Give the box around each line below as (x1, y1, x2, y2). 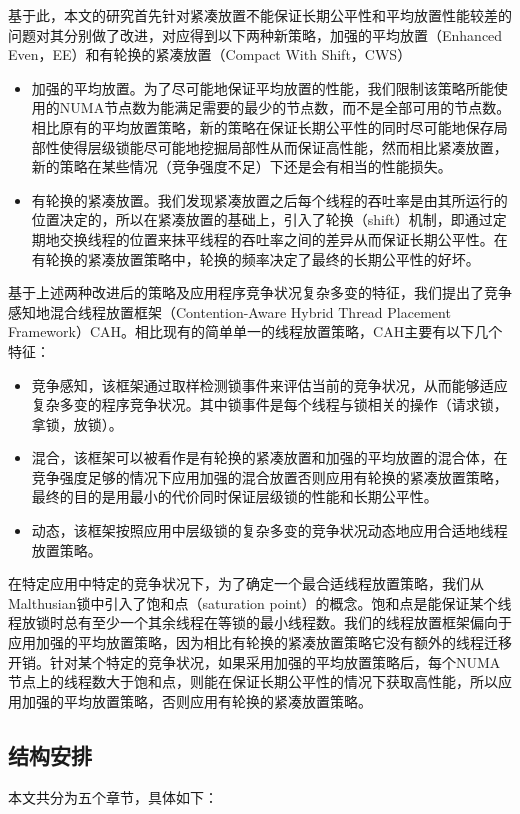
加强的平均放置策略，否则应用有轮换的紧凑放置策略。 (21, 690, 372, 711)
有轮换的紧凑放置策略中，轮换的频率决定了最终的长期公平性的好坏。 (31, 248, 480, 269)
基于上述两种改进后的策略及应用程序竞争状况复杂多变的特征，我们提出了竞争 (8, 282, 512, 303)
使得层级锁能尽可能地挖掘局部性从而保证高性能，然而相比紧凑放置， (59, 136, 508, 157)
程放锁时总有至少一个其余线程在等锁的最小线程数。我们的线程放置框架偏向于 (8, 612, 512, 633)
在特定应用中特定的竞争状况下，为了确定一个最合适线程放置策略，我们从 (8, 573, 484, 594)
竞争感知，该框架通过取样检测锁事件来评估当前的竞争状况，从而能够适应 (31, 374, 508, 395)
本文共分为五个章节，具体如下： (8, 786, 218, 807)
